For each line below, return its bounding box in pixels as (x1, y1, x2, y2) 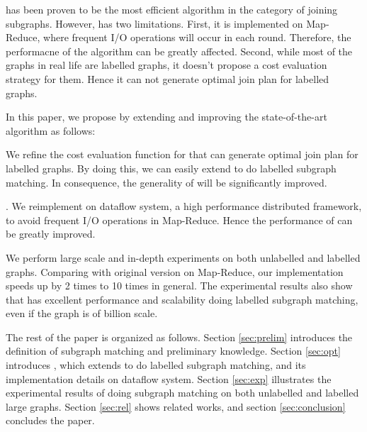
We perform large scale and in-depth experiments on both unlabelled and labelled (6, 250, 361, 265)
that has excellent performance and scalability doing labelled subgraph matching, (6, 292, 358, 306)
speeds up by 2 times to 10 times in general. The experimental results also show (6, 278, 353, 293)
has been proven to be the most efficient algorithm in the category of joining (6, 2, 338, 16)
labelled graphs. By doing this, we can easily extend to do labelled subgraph (6, 160, 337, 175)
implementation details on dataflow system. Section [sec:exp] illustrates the (6, 371, 332, 386)
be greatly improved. (6, 226, 96, 241)
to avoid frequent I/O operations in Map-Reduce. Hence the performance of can (6, 212, 353, 227)
